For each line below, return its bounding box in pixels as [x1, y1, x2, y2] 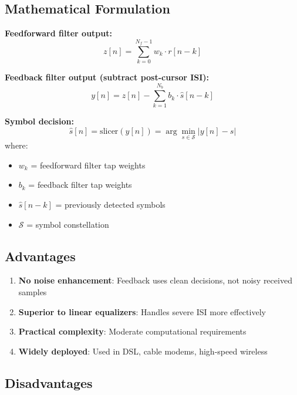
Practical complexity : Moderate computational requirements [18, 325, 247, 337]
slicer [100, 127, 119, 136]
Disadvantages [5, 373, 93, 391]
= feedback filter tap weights [28, 178, 132, 191]
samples [18, 286, 47, 298]
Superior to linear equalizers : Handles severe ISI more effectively [18, 305, 266, 318]
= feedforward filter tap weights [31, 158, 146, 171]
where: [5, 139, 28, 151]
